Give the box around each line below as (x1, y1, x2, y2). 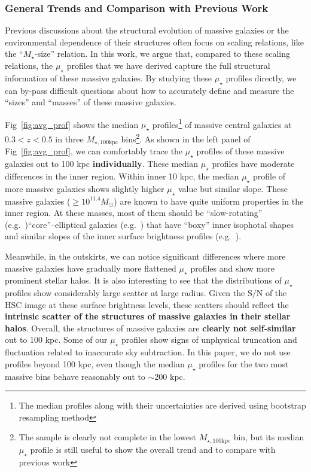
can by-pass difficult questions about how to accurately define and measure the (5, 84, 294, 96)
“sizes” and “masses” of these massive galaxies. (5, 96, 176, 108)
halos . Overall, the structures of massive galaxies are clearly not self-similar (5, 321, 296, 334)
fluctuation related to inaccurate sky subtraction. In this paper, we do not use (5, 346, 291, 358)
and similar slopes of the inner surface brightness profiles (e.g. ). (5, 230, 242, 242)
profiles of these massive (196, 145, 285, 157)
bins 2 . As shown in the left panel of (121, 131, 251, 145)
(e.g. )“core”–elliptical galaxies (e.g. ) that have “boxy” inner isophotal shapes (5, 218, 294, 230)
